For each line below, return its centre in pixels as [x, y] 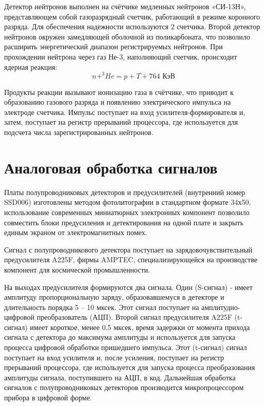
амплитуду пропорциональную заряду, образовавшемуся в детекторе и [114, 297]
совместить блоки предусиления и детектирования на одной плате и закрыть [124, 222]
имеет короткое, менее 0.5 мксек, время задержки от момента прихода [140, 327]
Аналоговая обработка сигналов [111, 167]
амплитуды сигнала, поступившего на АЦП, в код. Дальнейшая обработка [120, 377]
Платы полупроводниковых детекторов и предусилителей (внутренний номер [125, 192]
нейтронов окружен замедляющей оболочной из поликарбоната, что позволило [127, 36]
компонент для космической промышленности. [77, 269]
